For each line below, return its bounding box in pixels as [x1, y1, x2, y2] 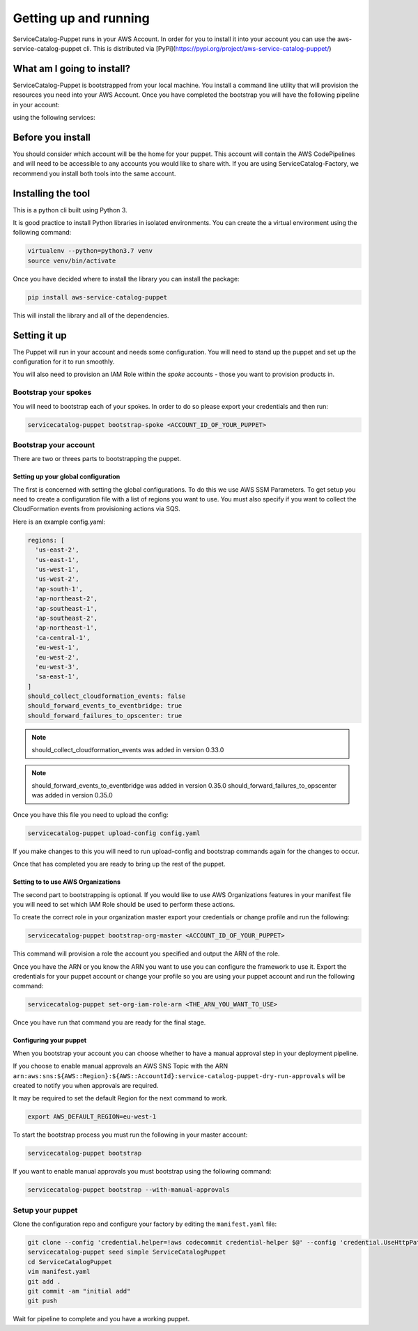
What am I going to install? [13, 63, 131, 75]
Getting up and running [13, 10, 150, 26]
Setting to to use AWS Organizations [13, 878, 121, 886]
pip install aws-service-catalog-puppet [27, 293, 167, 301]
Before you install [13, 131, 91, 143]
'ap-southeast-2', [35, 614, 98, 622]
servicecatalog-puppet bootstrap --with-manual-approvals [27, 1186, 230, 1194]
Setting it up [13, 329, 68, 341]
